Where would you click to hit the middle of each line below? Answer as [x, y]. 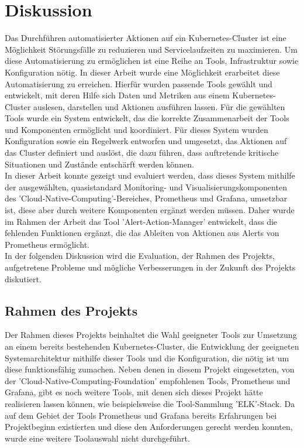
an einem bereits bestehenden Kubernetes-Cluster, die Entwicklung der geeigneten [152, 346]
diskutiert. [23, 278]
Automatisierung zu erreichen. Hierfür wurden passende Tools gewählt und [139, 83]
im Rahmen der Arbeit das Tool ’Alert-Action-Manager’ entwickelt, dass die [141, 221]
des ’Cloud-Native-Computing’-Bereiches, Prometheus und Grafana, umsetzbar [146, 198]
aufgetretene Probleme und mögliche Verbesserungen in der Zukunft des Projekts [150, 267]
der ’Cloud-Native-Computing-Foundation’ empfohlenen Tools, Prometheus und [148, 380]
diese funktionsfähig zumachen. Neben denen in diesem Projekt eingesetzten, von [150, 369]
